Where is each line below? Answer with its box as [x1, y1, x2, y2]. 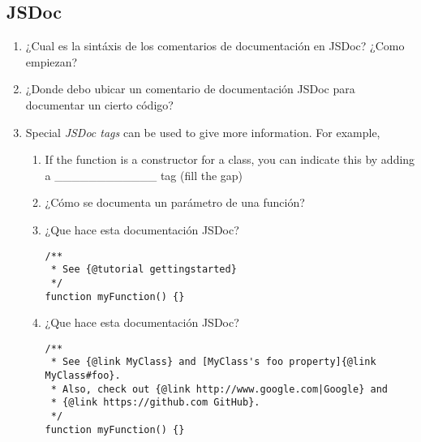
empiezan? [25, 53, 78, 70]
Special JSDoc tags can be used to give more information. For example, [25, 123, 380, 140]
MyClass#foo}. [45, 370, 121, 382]
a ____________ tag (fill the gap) [45, 166, 243, 183]
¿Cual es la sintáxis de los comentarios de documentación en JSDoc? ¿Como [25, 37, 405, 54]
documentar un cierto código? [25, 96, 174, 113]
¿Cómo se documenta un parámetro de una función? [45, 194, 305, 211]
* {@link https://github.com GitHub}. [50, 397, 260, 409]
